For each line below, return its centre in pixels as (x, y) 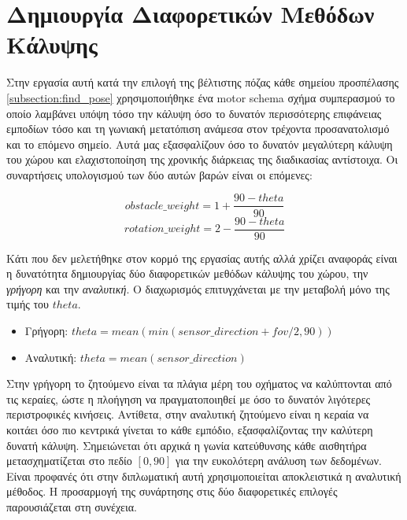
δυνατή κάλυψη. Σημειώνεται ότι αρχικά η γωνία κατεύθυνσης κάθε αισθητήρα (187, 445)
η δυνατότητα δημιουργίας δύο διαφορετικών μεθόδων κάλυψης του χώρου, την (187, 273)
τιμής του (28, 304)
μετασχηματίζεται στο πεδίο (69, 461)
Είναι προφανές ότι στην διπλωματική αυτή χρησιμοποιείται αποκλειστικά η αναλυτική (204, 476)
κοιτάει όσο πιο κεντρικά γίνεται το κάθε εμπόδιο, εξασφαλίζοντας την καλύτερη (190, 429)
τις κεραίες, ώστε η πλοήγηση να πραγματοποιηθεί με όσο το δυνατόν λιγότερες (189, 398)
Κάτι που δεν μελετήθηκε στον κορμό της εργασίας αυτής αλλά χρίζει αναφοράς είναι (202, 258)
